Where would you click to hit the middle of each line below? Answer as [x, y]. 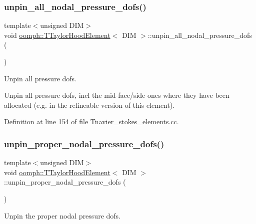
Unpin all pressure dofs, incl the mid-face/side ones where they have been [117, 95]
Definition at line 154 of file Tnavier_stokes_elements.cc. [91, 121]
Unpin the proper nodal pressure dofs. [62, 215]
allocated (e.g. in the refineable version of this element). [89, 105]
